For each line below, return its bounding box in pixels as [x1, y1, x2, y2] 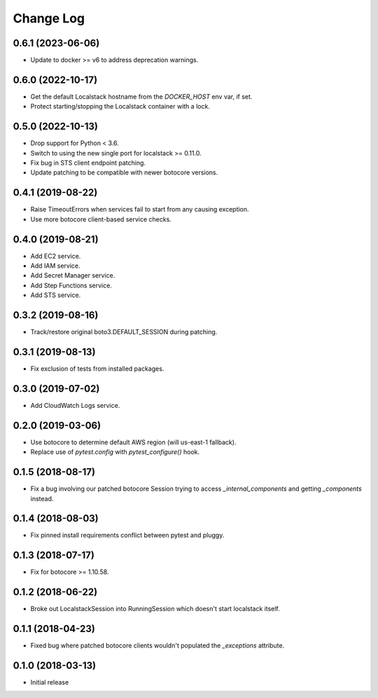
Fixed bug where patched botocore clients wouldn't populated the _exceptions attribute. [30, 641, 285, 650]
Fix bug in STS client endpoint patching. [30, 158, 146, 167]
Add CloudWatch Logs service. [30, 401, 120, 409]
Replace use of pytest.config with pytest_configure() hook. [30, 448, 200, 456]
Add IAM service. [30, 261, 80, 270]
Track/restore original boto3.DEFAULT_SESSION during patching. [30, 328, 218, 336]
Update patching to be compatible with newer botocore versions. [30, 168, 218, 177]
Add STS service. [30, 291, 81, 299]
